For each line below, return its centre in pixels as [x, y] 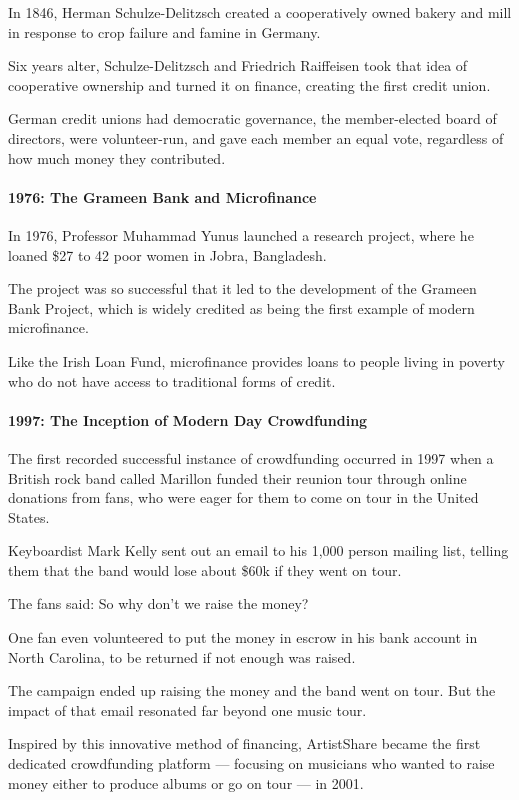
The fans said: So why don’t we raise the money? [158, 603]
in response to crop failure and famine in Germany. [164, 31]
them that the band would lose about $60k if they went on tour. [205, 569]
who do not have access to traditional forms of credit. [172, 380]
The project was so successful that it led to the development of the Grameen [242, 288]
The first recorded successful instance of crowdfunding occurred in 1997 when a [251, 457]
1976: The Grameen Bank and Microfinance [162, 196]
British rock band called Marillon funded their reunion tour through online [237, 477]
